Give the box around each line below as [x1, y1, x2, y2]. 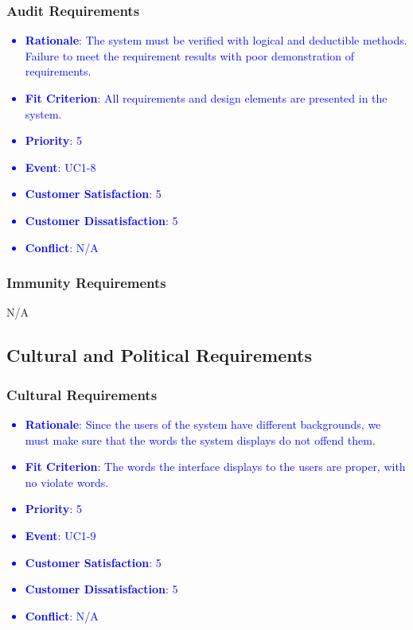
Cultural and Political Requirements [6, 343, 312, 367]
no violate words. [25, 473, 109, 490]
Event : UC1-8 [25, 158, 96, 175]
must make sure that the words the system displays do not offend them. [25, 431, 376, 448]
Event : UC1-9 [25, 527, 96, 543]
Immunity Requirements [6, 273, 166, 293]
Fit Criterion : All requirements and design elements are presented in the [25, 90, 388, 106]
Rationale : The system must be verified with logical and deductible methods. [25, 32, 407, 49]
